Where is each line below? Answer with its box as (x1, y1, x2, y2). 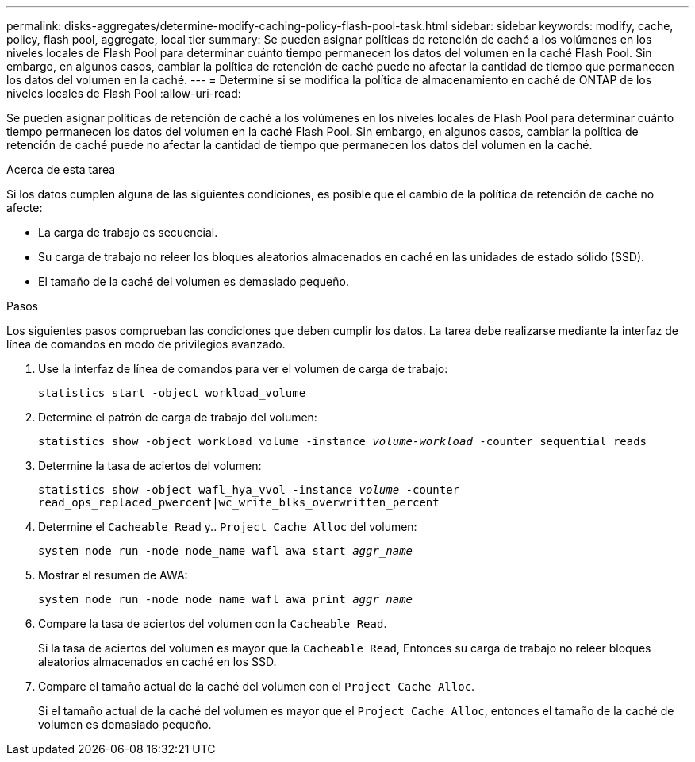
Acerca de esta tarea (6, 163, 116, 176)
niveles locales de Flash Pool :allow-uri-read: (6, 87, 241, 100)
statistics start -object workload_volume (38, 387, 306, 399)
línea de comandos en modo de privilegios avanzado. (6, 337, 286, 351)
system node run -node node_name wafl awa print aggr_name (38, 593, 413, 606)
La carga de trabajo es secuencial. (38, 225, 218, 239)
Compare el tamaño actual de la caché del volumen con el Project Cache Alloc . (38, 679, 475, 693)
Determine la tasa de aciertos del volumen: (38, 459, 262, 472)
